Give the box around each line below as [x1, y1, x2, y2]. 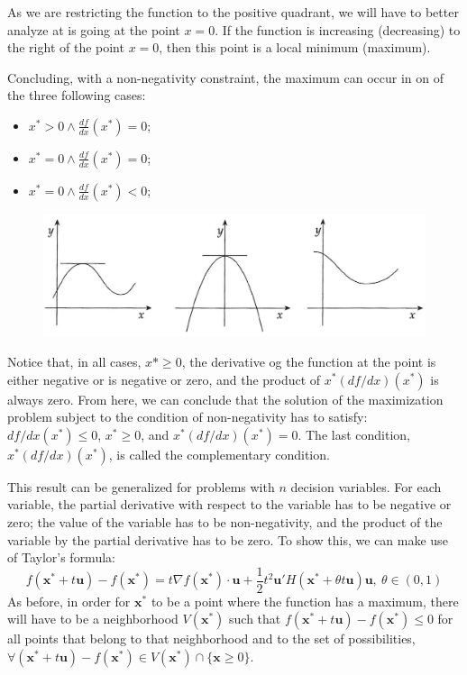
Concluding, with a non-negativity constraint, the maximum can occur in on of [7, 68, 444, 87]
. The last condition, [298, 424, 410, 443]
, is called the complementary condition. [108, 444, 330, 463]
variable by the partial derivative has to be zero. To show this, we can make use [7, 530, 448, 549]
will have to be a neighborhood [7, 609, 179, 628]
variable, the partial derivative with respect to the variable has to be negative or [7, 495, 452, 514]
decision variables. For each [290, 477, 442, 496]
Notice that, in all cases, [7, 351, 142, 370]
